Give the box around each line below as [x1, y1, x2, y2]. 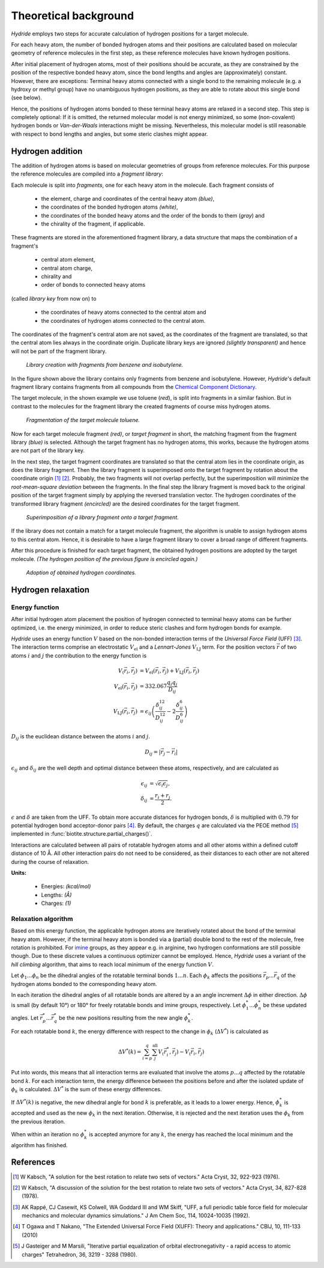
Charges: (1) [41, 899, 71, 907]
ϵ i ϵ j [158, 780, 168, 788]
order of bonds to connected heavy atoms [41, 281, 146, 289]
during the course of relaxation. [11, 858, 89, 865]
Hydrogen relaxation [11, 584, 90, 595]
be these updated [263, 1002, 307, 1009]
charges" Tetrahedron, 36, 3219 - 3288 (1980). [22, 1251, 137, 1258]
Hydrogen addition [11, 146, 83, 156]
